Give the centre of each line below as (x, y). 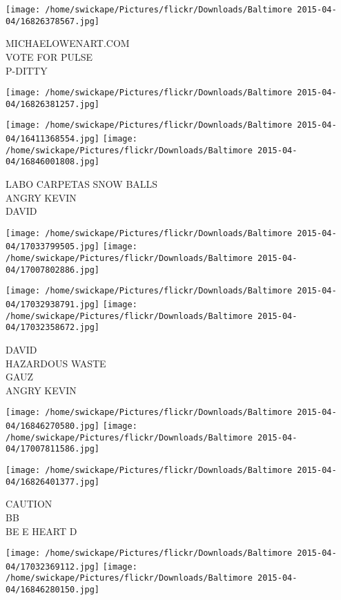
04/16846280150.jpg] (53, 590)
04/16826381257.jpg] (53, 104)
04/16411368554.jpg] (53, 139)
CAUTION (29, 504)
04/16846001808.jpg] (53, 162)
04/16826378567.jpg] (53, 21)
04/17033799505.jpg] (53, 247)
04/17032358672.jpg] (53, 328)
